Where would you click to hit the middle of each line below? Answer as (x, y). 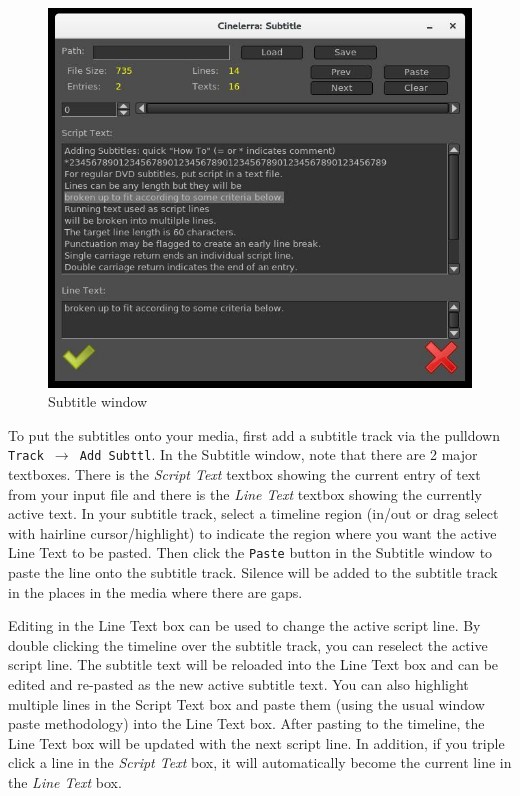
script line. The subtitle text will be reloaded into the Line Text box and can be (253, 664)
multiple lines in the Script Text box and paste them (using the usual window (246, 703)
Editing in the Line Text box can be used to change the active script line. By (244, 625)
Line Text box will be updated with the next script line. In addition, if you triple (256, 742)
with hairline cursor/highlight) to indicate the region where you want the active (252, 532)
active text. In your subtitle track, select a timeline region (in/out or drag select (253, 513)
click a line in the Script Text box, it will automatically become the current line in (260, 762)
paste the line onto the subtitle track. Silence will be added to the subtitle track (253, 572)
